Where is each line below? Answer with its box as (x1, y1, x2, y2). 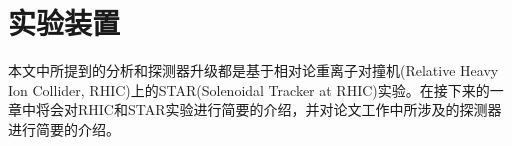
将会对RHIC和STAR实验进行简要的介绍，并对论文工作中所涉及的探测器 (35, 99, 502, 120)
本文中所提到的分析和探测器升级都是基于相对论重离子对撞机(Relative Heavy (8, 60, 499, 81)
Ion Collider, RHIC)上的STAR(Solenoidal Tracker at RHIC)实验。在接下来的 (8, 79, 490, 100)
